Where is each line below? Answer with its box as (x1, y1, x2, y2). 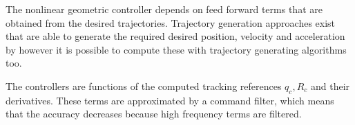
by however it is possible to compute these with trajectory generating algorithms (6, 42, 347, 56)
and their (310, 78, 350, 93)
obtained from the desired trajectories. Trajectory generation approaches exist (6, 15, 336, 30)
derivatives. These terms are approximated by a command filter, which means (6, 93, 334, 107)
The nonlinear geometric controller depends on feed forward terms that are (6, 2, 323, 16)
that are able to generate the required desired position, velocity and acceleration (6, 29, 345, 43)
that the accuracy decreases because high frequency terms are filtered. (6, 106, 302, 121)
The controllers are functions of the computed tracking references (6, 78, 282, 93)
